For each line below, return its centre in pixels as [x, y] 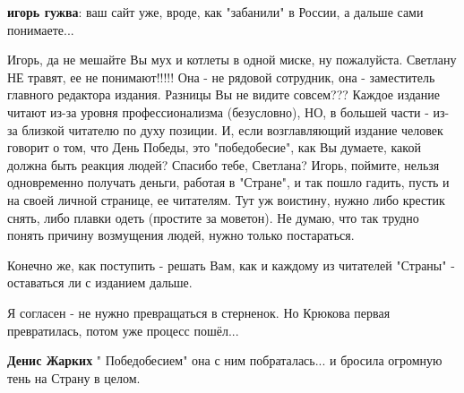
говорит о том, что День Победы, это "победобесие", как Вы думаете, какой [214, 147]
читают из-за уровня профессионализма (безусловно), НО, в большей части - [218, 111]
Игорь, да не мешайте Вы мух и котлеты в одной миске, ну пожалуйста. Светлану [232, 60]
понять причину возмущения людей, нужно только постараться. [181, 235]
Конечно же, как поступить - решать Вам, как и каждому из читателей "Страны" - [231, 265]
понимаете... [41, 29]
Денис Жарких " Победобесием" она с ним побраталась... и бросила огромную [225, 360]
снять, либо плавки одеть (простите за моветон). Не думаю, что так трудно [213, 217]
